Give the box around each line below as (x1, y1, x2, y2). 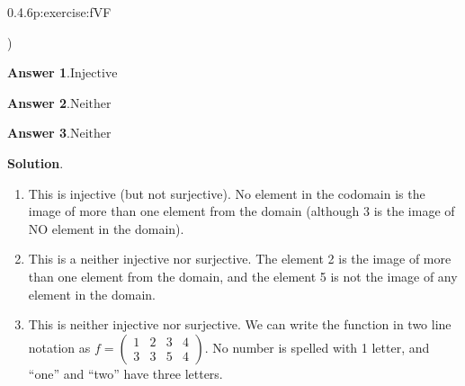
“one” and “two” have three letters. (28, 364, 223, 382)
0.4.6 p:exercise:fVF (7, 3, 112, 21)
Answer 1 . (7, 63, 70, 82)
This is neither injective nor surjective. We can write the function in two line (28, 315, 452, 334)
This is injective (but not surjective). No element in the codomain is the (28, 184, 425, 202)
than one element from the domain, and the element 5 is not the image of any (28, 266, 458, 285)
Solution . (7, 153, 64, 172)
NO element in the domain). (28, 219, 184, 238)
